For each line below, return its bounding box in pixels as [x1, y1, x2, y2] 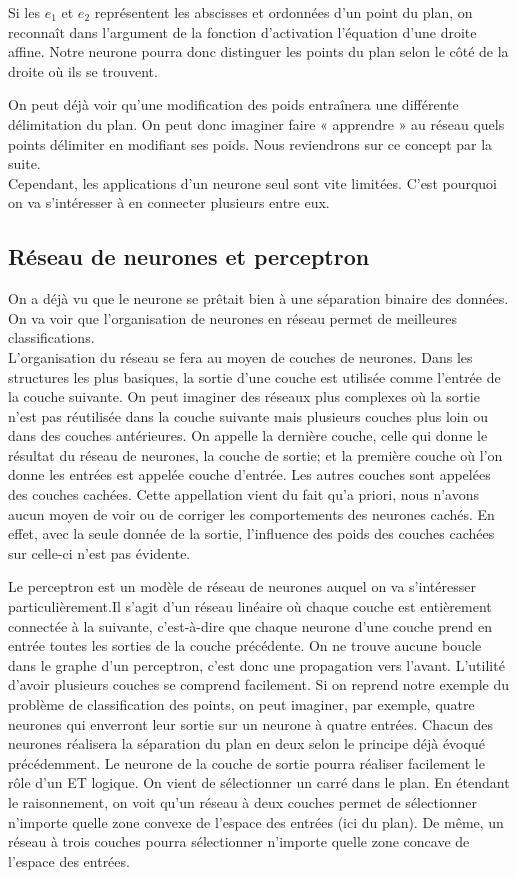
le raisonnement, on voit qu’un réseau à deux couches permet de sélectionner [8, 791, 478, 812]
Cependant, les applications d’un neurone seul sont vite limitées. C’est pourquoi [8, 172, 498, 193]
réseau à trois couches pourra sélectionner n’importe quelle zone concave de [8, 831, 470, 852]
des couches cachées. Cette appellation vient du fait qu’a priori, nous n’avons [8, 484, 480, 505]
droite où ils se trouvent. [8, 60, 158, 81]
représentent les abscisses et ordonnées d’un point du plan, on [94, 2, 473, 22]
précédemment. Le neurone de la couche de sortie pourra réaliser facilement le [8, 752, 485, 773]
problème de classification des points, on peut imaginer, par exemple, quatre [8, 694, 475, 715]
